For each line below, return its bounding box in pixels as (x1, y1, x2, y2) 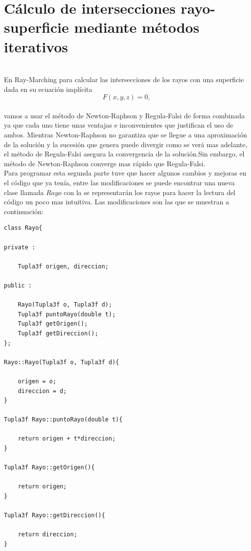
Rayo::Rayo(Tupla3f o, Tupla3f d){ (4, 358, 119, 366)
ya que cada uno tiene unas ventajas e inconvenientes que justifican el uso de (4, 120, 233, 130)
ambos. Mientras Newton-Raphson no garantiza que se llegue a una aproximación (4, 130, 247, 140)
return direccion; (18, 531, 77, 538)
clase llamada (4, 187, 44, 197)
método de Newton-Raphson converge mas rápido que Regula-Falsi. (4, 158, 206, 168)
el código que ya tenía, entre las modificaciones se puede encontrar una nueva (4, 177, 235, 188)
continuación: (4, 206, 43, 216)
